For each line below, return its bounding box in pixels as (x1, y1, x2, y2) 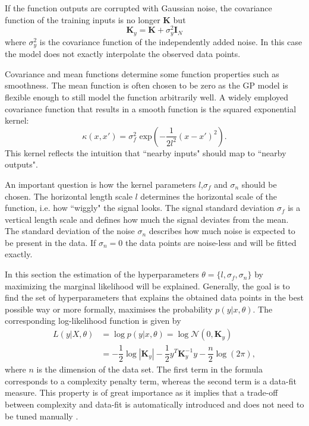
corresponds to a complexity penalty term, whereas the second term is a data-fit (5, 374, 297, 387)
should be (241, 178, 277, 190)
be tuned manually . (5, 409, 78, 422)
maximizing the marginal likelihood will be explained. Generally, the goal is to (5, 279, 290, 292)
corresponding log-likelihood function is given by (5, 314, 181, 327)
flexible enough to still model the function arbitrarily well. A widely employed (5, 90, 289, 103)
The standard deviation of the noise (5, 225, 135, 237)
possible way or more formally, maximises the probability (5, 302, 213, 315)
